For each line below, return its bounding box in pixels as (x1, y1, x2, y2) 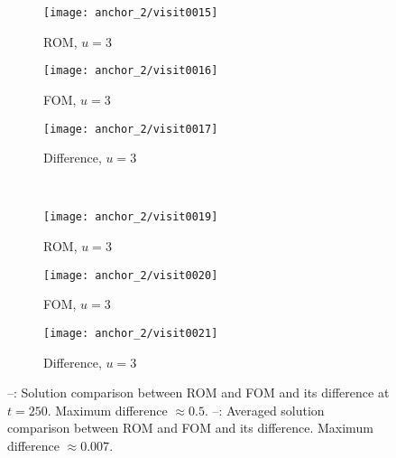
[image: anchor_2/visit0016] (43, 64, 218, 78)
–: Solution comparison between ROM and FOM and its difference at (7, 383, 390, 402)
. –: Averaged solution (204, 400, 325, 419)
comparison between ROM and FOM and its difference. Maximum (7, 418, 373, 437)
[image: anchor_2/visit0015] (43, 6, 218, 19)
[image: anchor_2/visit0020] (43, 268, 218, 282)
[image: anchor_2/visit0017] (43, 122, 218, 136)
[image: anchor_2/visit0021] (43, 326, 218, 340)
